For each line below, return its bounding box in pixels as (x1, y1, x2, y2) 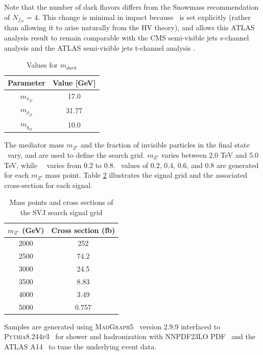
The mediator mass (4, 139, 64, 150)
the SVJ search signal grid (20, 206, 103, 217)
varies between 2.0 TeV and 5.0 (161, 149, 259, 160)
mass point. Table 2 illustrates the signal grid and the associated (45, 170, 248, 180)
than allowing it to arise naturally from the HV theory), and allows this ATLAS (4, 22, 255, 33)
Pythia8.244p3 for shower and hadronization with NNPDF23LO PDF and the (4, 331, 255, 342)
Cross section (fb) (51, 224, 115, 235)
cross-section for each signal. (4, 179, 93, 190)
